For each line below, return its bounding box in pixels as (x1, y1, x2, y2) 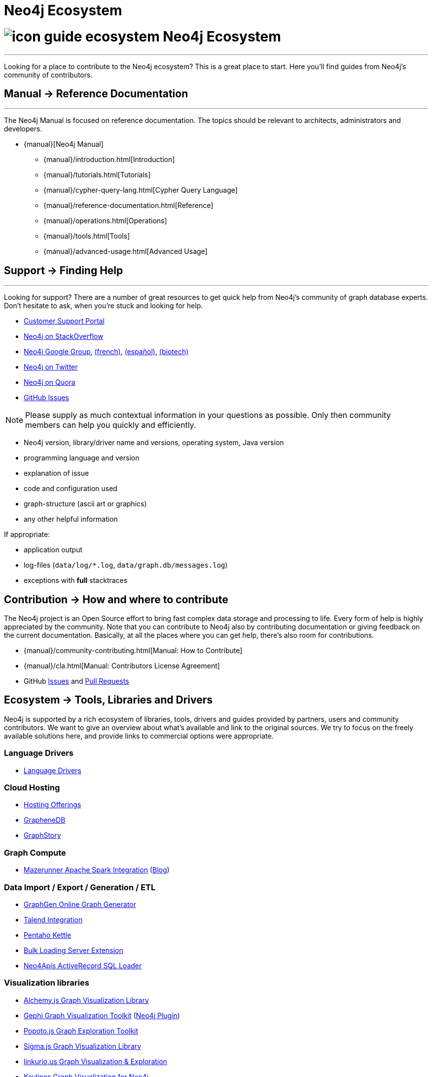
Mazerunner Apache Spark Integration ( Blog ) (24, 866, 170, 874)
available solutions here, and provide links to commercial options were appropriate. (4, 731, 274, 740)
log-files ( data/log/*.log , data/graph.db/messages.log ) (24, 561, 228, 570)
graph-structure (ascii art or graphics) (24, 499, 147, 508)
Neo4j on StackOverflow (24, 332, 104, 341)
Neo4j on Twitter (24, 363, 78, 372)
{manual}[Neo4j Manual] (24, 140, 104, 149)
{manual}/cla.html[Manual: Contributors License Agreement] (24, 662, 220, 670)
